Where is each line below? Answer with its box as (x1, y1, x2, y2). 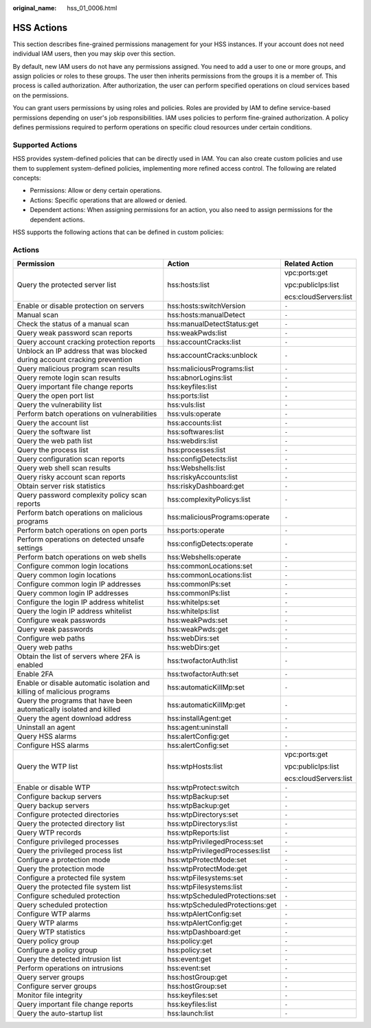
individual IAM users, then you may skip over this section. (12, 50, 176, 58)
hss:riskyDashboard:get (167, 482, 245, 491)
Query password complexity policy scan (16, 491, 147, 500)
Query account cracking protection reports (16, 337, 156, 347)
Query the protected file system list (16, 882, 131, 892)
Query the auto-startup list (16, 1009, 103, 1018)
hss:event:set (167, 963, 211, 973)
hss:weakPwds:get (167, 625, 229, 634)
